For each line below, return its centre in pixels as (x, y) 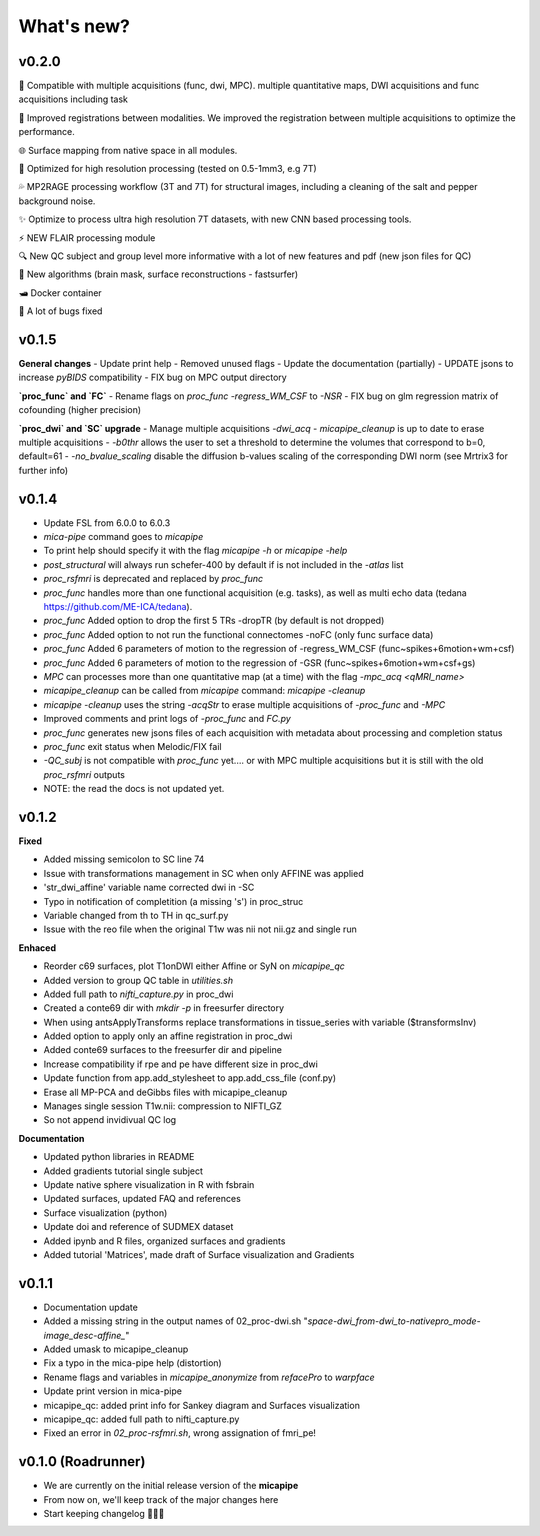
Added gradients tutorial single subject (123, 1171)
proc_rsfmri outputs (84, 774)
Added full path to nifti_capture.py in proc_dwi (138, 994)
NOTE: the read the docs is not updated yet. (134, 789)
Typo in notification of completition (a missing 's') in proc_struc (173, 901)
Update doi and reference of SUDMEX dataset (138, 1227)
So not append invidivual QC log (110, 1120)
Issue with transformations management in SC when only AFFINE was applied (203, 873)
